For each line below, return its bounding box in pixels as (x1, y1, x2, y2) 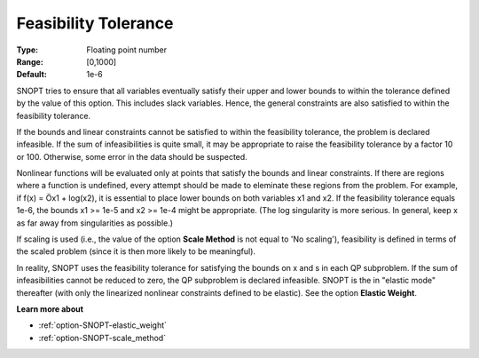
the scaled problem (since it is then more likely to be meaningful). (16, 246, 256, 257)
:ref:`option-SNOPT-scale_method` (38, 332, 167, 343)
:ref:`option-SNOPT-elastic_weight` (38, 320, 168, 330)
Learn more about (16, 303, 84, 314)
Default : (16, 69, 48, 80)
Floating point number (86, 44, 168, 55)
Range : (16, 56, 43, 67)
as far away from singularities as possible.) (16, 218, 173, 228)
